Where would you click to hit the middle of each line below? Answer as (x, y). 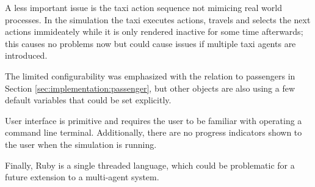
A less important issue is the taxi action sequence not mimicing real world (143, 7)
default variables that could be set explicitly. (88, 100)
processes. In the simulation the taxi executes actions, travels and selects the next (158, 19)
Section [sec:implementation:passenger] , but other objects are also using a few (150, 88)
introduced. (26, 55)
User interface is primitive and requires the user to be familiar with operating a (154, 120)
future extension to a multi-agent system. (82, 177)
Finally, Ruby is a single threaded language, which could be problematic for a (150, 165)
